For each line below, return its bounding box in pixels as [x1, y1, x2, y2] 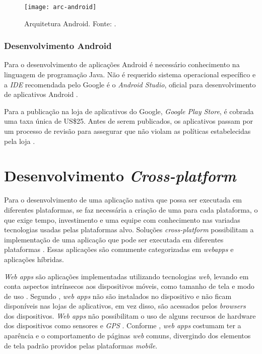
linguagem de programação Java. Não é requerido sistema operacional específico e [4, 69, 256, 80]
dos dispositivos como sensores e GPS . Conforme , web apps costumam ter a [4, 320, 241, 331]
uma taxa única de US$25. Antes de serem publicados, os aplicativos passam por [4, 116, 253, 126]
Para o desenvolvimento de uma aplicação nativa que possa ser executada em [4, 194, 242, 205]
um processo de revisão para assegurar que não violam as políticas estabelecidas [4, 126, 251, 136]
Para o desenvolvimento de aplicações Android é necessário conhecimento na [4, 59, 240, 70]
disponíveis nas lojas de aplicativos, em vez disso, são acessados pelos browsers [4, 300, 246, 311]
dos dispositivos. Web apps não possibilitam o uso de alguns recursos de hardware [4, 310, 256, 321]
